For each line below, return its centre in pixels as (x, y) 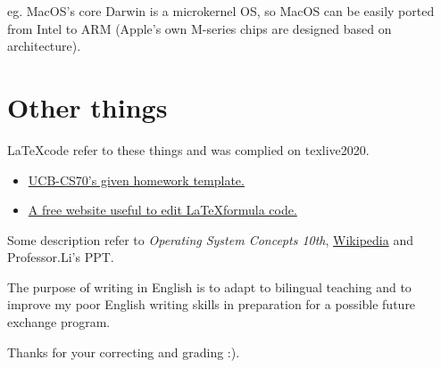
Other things (87, 106)
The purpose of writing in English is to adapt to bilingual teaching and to (209, 286)
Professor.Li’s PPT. (61, 257)
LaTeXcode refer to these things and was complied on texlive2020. (188, 149)
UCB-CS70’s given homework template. (136, 180)
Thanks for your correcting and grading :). (124, 352)
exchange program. (59, 322)
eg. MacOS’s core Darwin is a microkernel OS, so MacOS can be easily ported (221, 11)
